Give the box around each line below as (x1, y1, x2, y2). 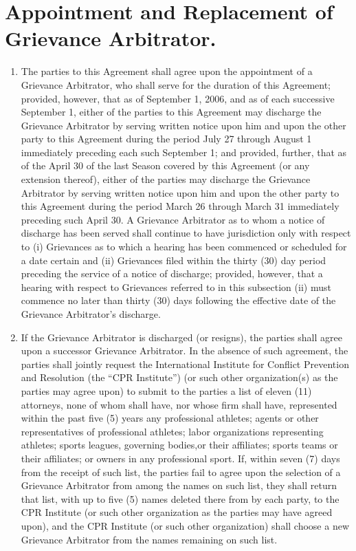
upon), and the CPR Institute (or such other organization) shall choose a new (21, 518, 350, 532)
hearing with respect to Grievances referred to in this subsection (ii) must (21, 279, 331, 294)
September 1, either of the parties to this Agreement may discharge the (21, 105, 322, 119)
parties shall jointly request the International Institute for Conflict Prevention (21, 356, 349, 371)
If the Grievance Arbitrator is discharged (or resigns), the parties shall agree (21, 329, 342, 344)
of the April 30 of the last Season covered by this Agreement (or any (21, 158, 310, 173)
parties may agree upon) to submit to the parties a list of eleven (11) (21, 383, 312, 398)
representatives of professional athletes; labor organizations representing (21, 424, 324, 438)
